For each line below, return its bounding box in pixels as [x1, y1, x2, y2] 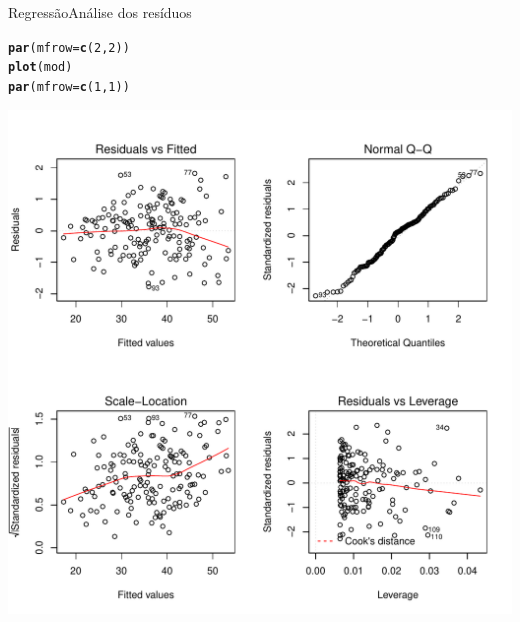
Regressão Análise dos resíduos [8, 2, 192, 22]
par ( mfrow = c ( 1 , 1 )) [8, 79, 130, 94]
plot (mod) [8, 60, 73, 75]
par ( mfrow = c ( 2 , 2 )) [8, 40, 130, 55]
